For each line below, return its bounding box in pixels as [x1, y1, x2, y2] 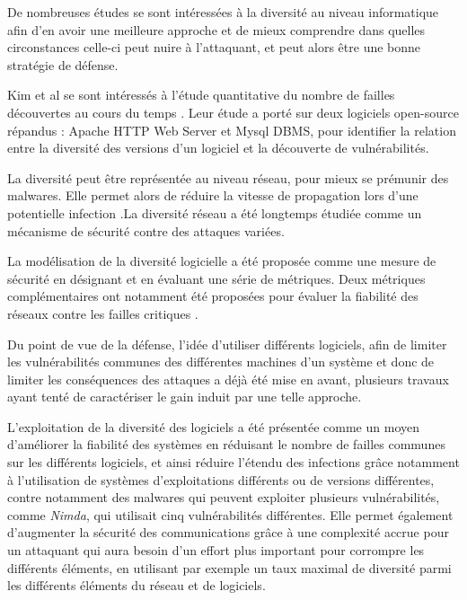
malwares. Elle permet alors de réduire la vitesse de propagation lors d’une [7, 186, 419, 205]
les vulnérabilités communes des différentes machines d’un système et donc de [7, 352, 435, 371]
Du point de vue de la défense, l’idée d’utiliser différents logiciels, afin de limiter [7, 334, 447, 353]
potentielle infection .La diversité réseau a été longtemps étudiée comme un [7, 203, 422, 222]
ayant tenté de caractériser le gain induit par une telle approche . [7, 387, 362, 406]
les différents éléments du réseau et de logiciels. [7, 576, 266, 595]
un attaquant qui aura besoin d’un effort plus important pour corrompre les [7, 541, 425, 560]
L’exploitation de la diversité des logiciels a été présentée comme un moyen [7, 417, 420, 436]
